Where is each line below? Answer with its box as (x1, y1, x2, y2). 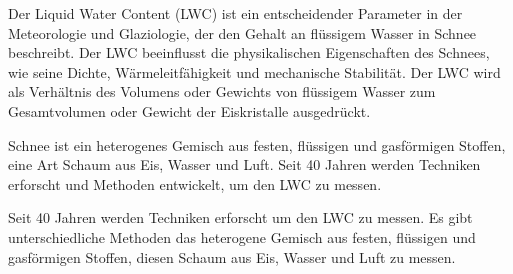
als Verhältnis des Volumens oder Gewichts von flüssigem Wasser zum (8, 81, 436, 102)
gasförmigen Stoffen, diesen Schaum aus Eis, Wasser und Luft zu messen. (8, 246, 456, 267)
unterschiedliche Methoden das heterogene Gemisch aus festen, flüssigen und (8, 226, 476, 247)
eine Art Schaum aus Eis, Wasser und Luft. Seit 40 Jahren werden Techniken (8, 154, 481, 175)
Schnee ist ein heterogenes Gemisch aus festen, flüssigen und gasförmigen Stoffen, (8, 134, 506, 155)
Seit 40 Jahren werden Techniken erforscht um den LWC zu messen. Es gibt (8, 207, 473, 228)
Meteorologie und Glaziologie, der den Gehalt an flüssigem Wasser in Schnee (8, 22, 477, 43)
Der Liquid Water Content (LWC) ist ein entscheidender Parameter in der (8, 3, 463, 23)
